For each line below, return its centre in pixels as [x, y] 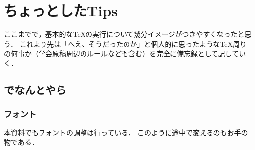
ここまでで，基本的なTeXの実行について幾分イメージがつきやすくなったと [124, 34]
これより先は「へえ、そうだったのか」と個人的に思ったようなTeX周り [133, 44]
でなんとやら [35, 89]
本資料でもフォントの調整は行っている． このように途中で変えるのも [116, 132]
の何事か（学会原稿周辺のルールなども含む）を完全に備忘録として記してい [125, 53]
